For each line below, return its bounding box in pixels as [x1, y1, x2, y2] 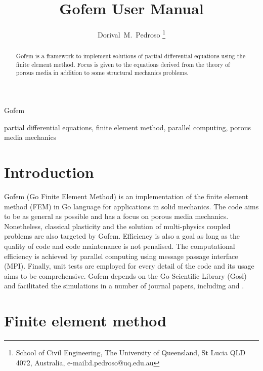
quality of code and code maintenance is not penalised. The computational [4, 241, 235, 251]
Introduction [4, 162, 94, 182]
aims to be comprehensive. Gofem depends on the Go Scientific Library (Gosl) [4, 270, 247, 281]
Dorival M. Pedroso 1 [98, 28, 165, 40]
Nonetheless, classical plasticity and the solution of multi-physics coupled [4, 220, 231, 231]
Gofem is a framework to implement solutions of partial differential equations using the [16, 52, 246, 60]
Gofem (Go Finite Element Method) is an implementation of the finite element [4, 191, 248, 202]
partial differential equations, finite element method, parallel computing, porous [4, 122, 251, 132]
